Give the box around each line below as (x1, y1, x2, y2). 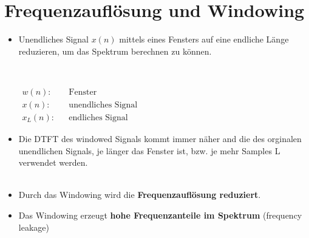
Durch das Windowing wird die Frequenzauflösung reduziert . (18, 188, 261, 201)
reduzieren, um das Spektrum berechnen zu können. (18, 44, 212, 57)
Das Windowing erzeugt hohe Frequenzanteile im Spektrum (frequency (18, 208, 302, 221)
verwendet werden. (18, 156, 88, 169)
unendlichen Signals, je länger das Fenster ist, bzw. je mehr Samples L (18, 144, 280, 157)
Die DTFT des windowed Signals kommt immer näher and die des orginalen (18, 132, 302, 144)
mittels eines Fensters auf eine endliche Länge (119, 33, 289, 46)
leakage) (18, 220, 49, 233)
